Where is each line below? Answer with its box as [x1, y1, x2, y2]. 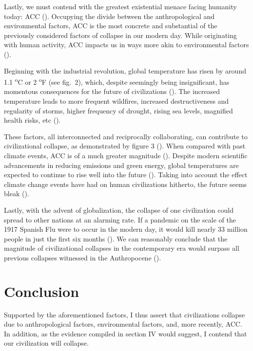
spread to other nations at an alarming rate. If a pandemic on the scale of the [4, 214, 236, 224]
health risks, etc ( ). [4, 115, 61, 125]
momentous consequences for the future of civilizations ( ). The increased [4, 86, 220, 96]
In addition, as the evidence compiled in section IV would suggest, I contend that [4, 328, 247, 338]
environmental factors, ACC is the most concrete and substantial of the [4, 20, 217, 31]
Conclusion [4, 281, 79, 301]
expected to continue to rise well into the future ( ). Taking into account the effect [4, 169, 248, 180]
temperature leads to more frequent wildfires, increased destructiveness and [4, 96, 229, 106]
